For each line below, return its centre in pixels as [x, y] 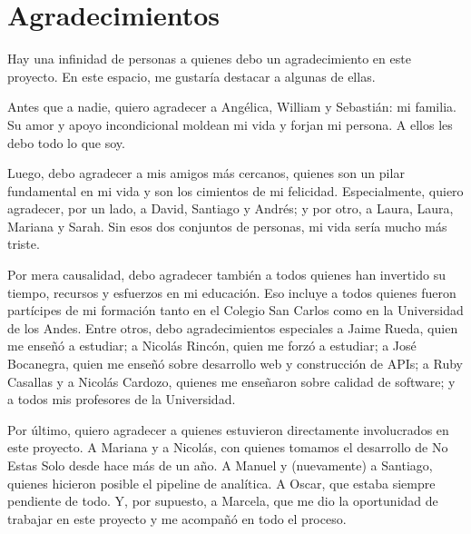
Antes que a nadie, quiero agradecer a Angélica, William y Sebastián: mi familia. [232, 107]
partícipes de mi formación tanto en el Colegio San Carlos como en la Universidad [235, 310]
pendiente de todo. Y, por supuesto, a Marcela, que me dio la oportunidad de [223, 501]
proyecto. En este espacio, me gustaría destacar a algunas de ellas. [191, 76]
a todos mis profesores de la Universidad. [122, 399]
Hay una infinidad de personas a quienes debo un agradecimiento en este [209, 59]
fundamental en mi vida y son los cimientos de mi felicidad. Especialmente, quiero [235, 190]
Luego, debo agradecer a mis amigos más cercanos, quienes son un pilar [206, 173]
